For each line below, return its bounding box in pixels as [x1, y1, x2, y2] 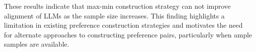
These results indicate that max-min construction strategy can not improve [4, 1, 231, 11]
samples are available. [4, 39, 69, 49]
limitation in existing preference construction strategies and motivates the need [4, 20, 243, 30]
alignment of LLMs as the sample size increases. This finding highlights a [4, 10, 225, 20]
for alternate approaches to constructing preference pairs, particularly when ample [4, 29, 252, 39]
